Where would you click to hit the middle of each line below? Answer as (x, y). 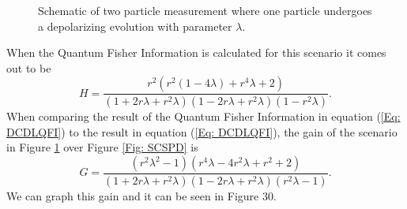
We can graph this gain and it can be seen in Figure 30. (141, 195)
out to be (29, 67)
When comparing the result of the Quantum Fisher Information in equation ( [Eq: (203, 116)
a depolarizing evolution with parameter (135, 26)
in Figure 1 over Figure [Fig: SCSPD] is (102, 147)
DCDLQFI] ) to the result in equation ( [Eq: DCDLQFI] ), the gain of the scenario (202, 131)
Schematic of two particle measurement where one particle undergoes (205, 10)
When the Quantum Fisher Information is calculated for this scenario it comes (196, 52)
